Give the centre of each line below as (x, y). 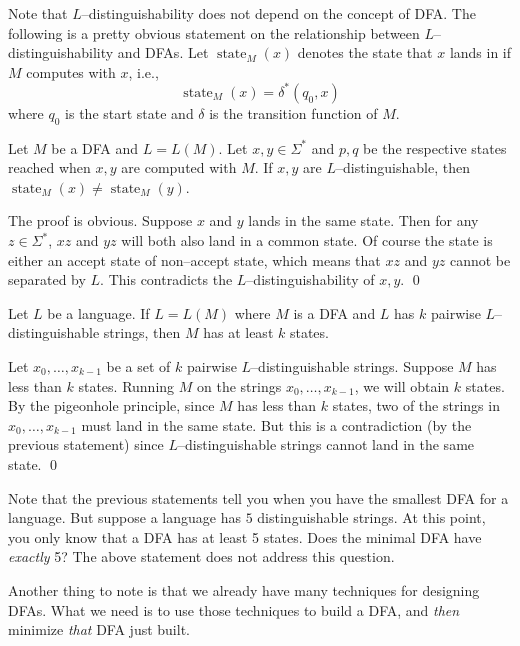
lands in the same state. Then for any (363, 220)
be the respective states (435, 147)
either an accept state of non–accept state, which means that (194, 259)
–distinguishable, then (403, 167)
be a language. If (98, 312)
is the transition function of (293, 112)
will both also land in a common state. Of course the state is (307, 240)
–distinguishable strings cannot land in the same (326, 444)
